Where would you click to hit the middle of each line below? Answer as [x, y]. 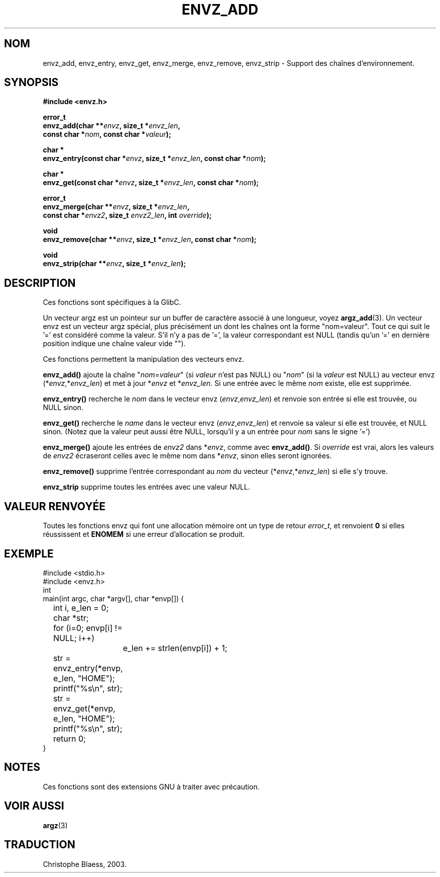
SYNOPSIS [31, 83]
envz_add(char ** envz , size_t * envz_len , [112, 126]
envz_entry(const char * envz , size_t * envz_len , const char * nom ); [154, 158]
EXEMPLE [29, 553]
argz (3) [55, 825]
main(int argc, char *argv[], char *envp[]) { [114, 598]
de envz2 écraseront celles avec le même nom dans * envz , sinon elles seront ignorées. [187, 456]
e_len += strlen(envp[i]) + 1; [175, 648]
